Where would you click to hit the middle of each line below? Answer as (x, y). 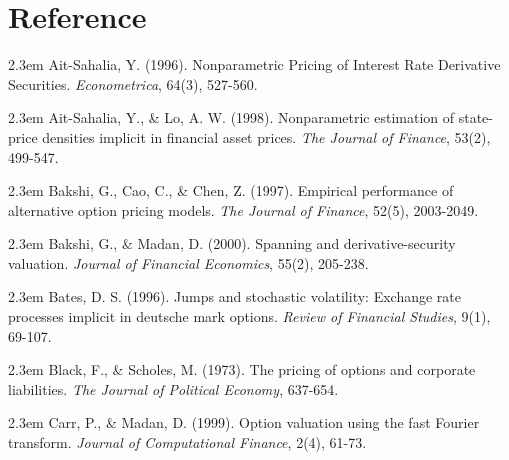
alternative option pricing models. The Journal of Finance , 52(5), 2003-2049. (243, 209)
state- (475, 117)
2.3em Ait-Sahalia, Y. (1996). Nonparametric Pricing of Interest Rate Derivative (254, 64)
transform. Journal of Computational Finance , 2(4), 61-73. (187, 442)
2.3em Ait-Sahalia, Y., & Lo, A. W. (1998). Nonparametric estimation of (231, 117)
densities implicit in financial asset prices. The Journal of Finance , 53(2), (266, 136)
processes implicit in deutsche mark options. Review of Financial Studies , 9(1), (249, 316)
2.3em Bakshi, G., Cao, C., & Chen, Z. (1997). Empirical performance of (231, 190)
